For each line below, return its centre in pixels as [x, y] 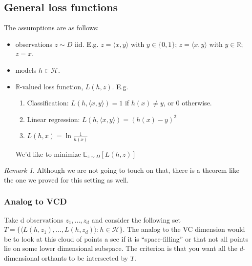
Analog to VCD [35, 201]
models [26, 70]
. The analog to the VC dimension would [184, 229]
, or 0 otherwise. [188, 103]
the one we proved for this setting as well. [66, 179]
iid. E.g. [87, 44]
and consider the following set [136, 219]
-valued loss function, [52, 86]
